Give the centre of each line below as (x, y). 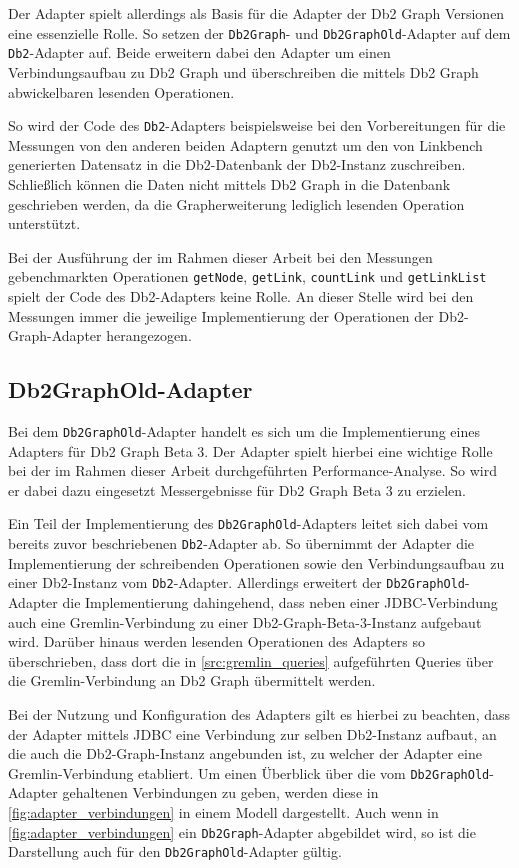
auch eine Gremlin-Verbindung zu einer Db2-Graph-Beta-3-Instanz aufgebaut (245, 621)
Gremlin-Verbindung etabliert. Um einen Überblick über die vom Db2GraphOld (249, 772)
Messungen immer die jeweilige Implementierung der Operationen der (221, 315)
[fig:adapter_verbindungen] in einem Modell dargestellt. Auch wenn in (223, 811)
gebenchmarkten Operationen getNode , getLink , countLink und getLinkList (247, 276)
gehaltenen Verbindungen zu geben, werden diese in (220, 792)
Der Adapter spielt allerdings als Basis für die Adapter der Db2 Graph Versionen (256, 13)
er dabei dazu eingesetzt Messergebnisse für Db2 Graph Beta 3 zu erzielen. (237, 489)
